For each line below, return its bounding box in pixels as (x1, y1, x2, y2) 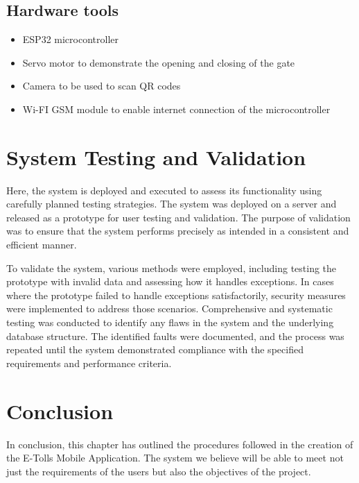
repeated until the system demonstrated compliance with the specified (6, 342, 304, 357)
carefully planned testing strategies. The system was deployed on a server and (6, 196, 337, 211)
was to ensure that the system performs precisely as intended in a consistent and (6, 223, 349, 238)
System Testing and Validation (6, 142, 306, 171)
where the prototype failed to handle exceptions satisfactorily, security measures (6, 287, 346, 302)
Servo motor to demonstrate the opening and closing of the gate (22, 55, 295, 69)
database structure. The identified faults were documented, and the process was (6, 328, 344, 343)
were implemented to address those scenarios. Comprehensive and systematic (6, 301, 333, 316)
